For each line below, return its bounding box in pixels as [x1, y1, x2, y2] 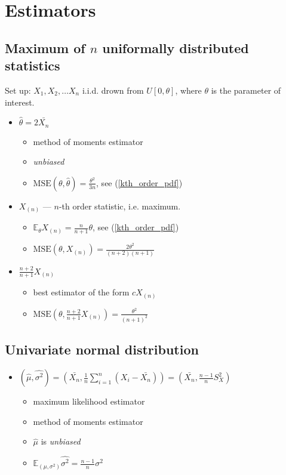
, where [175, 84, 202, 96]
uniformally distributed [102, 38, 249, 57]
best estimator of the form [33, 286, 130, 298]
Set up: [5, 84, 31, 96]
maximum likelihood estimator [33, 395, 145, 408]
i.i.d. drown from [82, 84, 144, 96]
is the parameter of [211, 84, 281, 96]
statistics [5, 56, 60, 75]
